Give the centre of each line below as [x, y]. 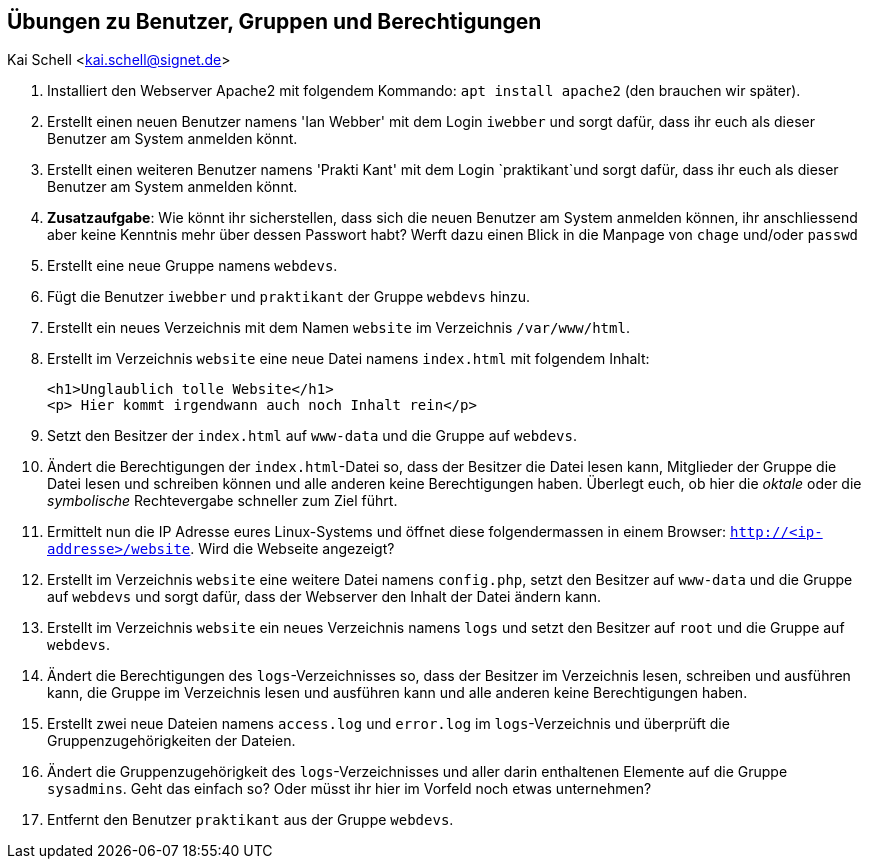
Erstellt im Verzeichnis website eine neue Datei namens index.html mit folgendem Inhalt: [348, 359]
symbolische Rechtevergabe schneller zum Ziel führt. [222, 501]
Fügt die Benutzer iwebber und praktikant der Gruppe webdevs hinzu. [288, 297]
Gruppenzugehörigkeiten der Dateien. [171, 741]
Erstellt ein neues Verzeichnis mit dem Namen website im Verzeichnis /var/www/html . [338, 328]
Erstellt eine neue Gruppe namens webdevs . [192, 266]
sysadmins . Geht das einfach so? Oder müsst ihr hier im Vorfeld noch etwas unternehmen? [349, 789]
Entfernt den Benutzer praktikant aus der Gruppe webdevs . [250, 820]
